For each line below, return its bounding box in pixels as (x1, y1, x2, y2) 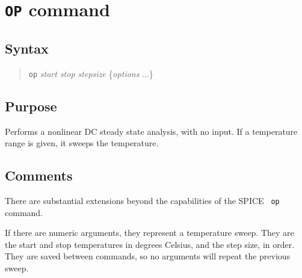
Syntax (5, 39, 49, 57)
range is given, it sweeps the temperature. (5, 137, 159, 149)
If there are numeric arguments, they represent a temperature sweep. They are (5, 226, 294, 239)
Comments (5, 166, 73, 185)
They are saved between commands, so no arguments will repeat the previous (5, 250, 291, 262)
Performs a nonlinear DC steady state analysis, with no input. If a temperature (5, 125, 298, 137)
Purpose (5, 96, 57, 115)
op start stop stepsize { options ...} (28, 67, 153, 79)
